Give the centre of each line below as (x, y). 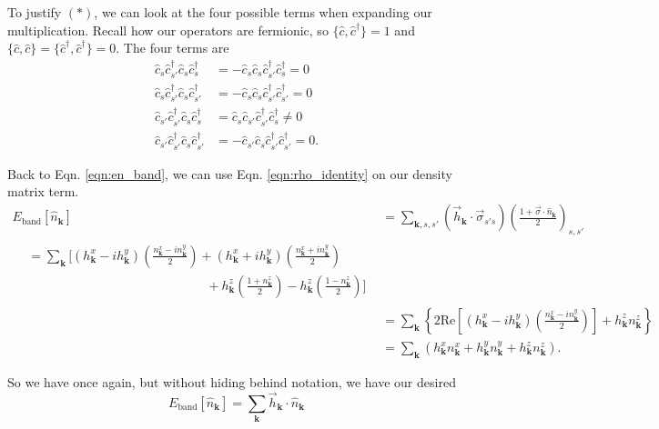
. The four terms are (172, 48)
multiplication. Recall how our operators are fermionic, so (168, 30)
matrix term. (43, 191)
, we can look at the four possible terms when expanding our (263, 12)
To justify (35, 12)
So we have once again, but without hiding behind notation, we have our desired (232, 381)
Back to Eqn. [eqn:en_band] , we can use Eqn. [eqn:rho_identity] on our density (230, 173)
